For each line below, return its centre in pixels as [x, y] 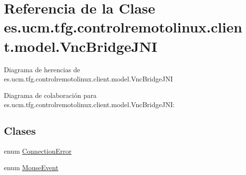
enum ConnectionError [38, 151]
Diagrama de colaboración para [50, 95]
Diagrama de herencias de [42, 69]
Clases [20, 131]
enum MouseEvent [31, 167]
